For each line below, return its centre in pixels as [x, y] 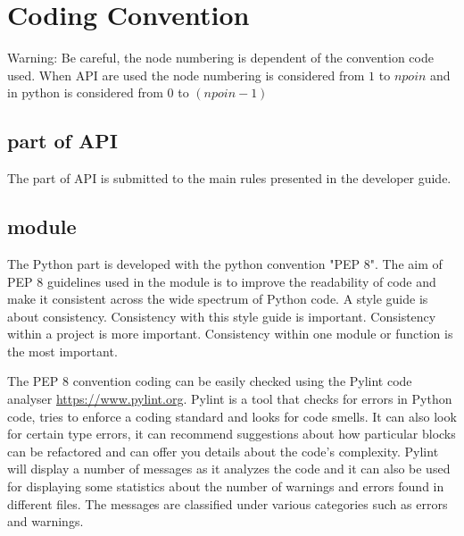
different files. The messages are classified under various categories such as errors [228, 503]
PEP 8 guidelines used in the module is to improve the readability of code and [222, 281]
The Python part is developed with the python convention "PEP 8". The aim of [225, 263]
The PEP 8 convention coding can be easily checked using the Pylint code [210, 381]
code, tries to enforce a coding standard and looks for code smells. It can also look [232, 416]
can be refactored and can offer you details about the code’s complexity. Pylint [223, 451]
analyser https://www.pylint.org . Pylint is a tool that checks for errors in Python [230, 399]
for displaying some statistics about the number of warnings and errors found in [226, 486]
